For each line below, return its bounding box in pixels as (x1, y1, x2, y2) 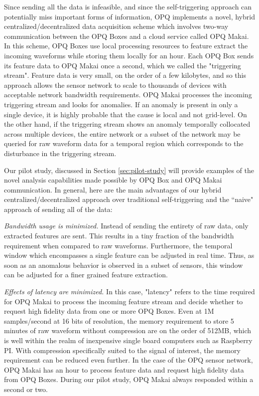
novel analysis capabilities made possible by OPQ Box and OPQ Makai (4, 175, 222, 185)
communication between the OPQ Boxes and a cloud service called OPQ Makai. (4, 30, 249, 41)
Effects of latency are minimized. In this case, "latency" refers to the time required (4, 286, 255, 297)
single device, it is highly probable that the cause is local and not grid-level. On (4, 109, 247, 119)
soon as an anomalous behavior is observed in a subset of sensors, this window (4, 259, 243, 270)
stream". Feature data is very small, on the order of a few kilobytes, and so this (4, 70, 246, 80)
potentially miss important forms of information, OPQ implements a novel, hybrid (4, 11, 255, 21)
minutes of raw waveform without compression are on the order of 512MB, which (4, 325, 252, 336)
